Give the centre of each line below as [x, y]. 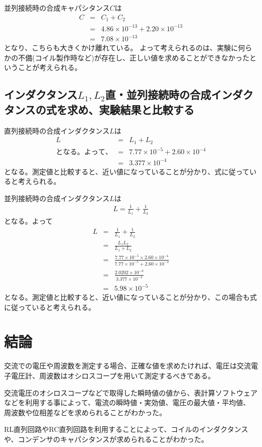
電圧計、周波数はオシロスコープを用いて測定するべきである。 [113, 375]
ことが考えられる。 [50, 67]
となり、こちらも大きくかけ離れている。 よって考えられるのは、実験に [121, 48]
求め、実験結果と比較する [131, 109]
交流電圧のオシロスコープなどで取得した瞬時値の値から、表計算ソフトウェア [131, 392]
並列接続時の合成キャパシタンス [57, 8]
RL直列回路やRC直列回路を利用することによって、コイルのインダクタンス [126, 429]
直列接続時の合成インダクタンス [57, 130]
